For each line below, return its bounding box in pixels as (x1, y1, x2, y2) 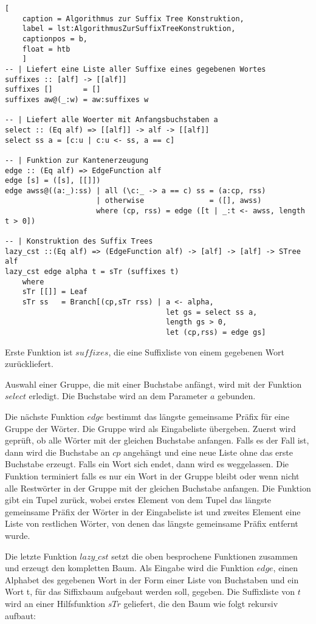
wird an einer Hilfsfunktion (5, 597, 106, 609)
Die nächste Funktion (5, 410, 84, 423)
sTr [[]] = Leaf (22, 287, 88, 297)
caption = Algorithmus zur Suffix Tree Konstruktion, (22, 14, 244, 23)
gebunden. (217, 389, 256, 402)
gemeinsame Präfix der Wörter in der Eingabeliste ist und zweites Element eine (5, 505, 301, 518)
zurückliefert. (5, 357, 53, 370)
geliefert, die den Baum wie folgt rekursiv (123, 597, 278, 609)
